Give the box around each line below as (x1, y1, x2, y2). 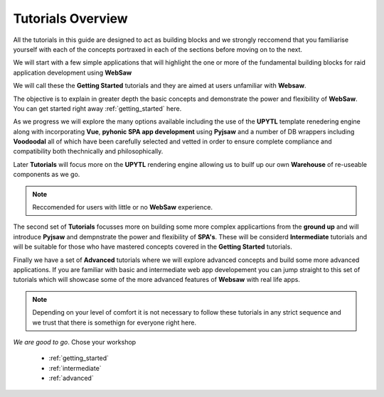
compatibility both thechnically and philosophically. (13, 147, 164, 156)
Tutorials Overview (13, 11, 128, 26)
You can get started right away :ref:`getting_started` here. (13, 104, 182, 113)
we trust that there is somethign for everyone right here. (32, 318, 197, 327)
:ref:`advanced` (48, 374, 94, 383)
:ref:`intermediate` (48, 364, 102, 372)
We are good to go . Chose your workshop (13, 337, 137, 346)
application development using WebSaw (13, 68, 132, 77)
